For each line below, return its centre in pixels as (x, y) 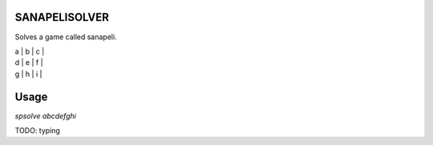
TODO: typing (37, 130)
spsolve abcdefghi (45, 115)
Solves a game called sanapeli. (66, 37)
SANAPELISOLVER (62, 17)
